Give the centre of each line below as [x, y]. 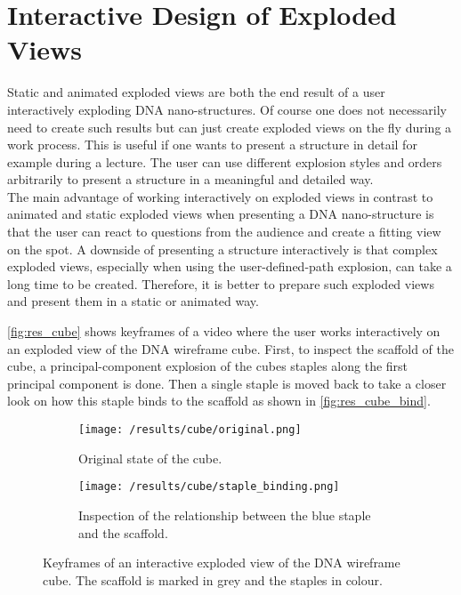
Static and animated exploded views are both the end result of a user [196, 92]
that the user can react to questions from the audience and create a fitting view [224, 232]
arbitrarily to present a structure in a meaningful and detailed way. [190, 179]
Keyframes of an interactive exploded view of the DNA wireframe [222, 563]
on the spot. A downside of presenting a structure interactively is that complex [222, 249]
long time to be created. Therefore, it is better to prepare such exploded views [221, 283]
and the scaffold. [123, 532]
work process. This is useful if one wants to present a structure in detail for [212, 145]
